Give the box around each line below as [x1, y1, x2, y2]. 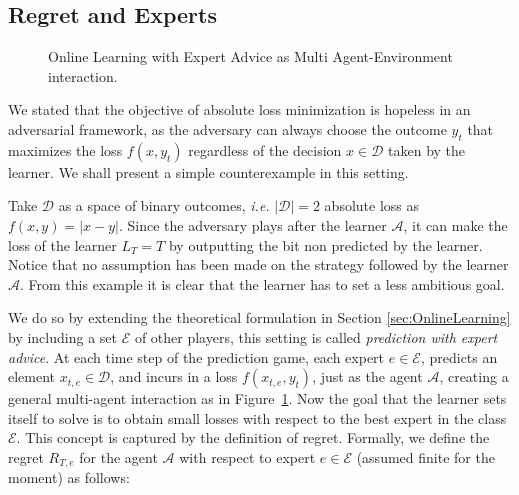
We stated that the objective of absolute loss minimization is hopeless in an [8, 99, 471, 120]
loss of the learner [8, 234, 117, 255]
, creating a [439, 366, 509, 387]
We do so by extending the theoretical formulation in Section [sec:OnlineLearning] [8, 307, 511, 328]
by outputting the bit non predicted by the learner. [168, 234, 483, 255]
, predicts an [420, 346, 498, 367]
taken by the [388, 139, 466, 160]
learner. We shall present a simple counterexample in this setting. [8, 161, 409, 182]
